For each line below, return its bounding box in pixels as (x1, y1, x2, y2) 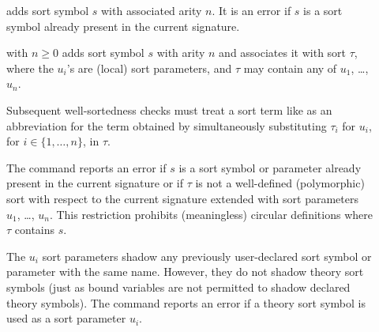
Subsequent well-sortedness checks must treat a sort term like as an (6, 101, 332, 118)
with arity (156, 44, 205, 61)
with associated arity (101, 2, 202, 18)
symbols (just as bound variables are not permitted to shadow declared (6, 278, 351, 295)
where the (6, 59, 54, 76)
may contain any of (243, 59, 337, 76)
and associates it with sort (219, 44, 347, 61)
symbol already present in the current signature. (6, 17, 240, 34)
